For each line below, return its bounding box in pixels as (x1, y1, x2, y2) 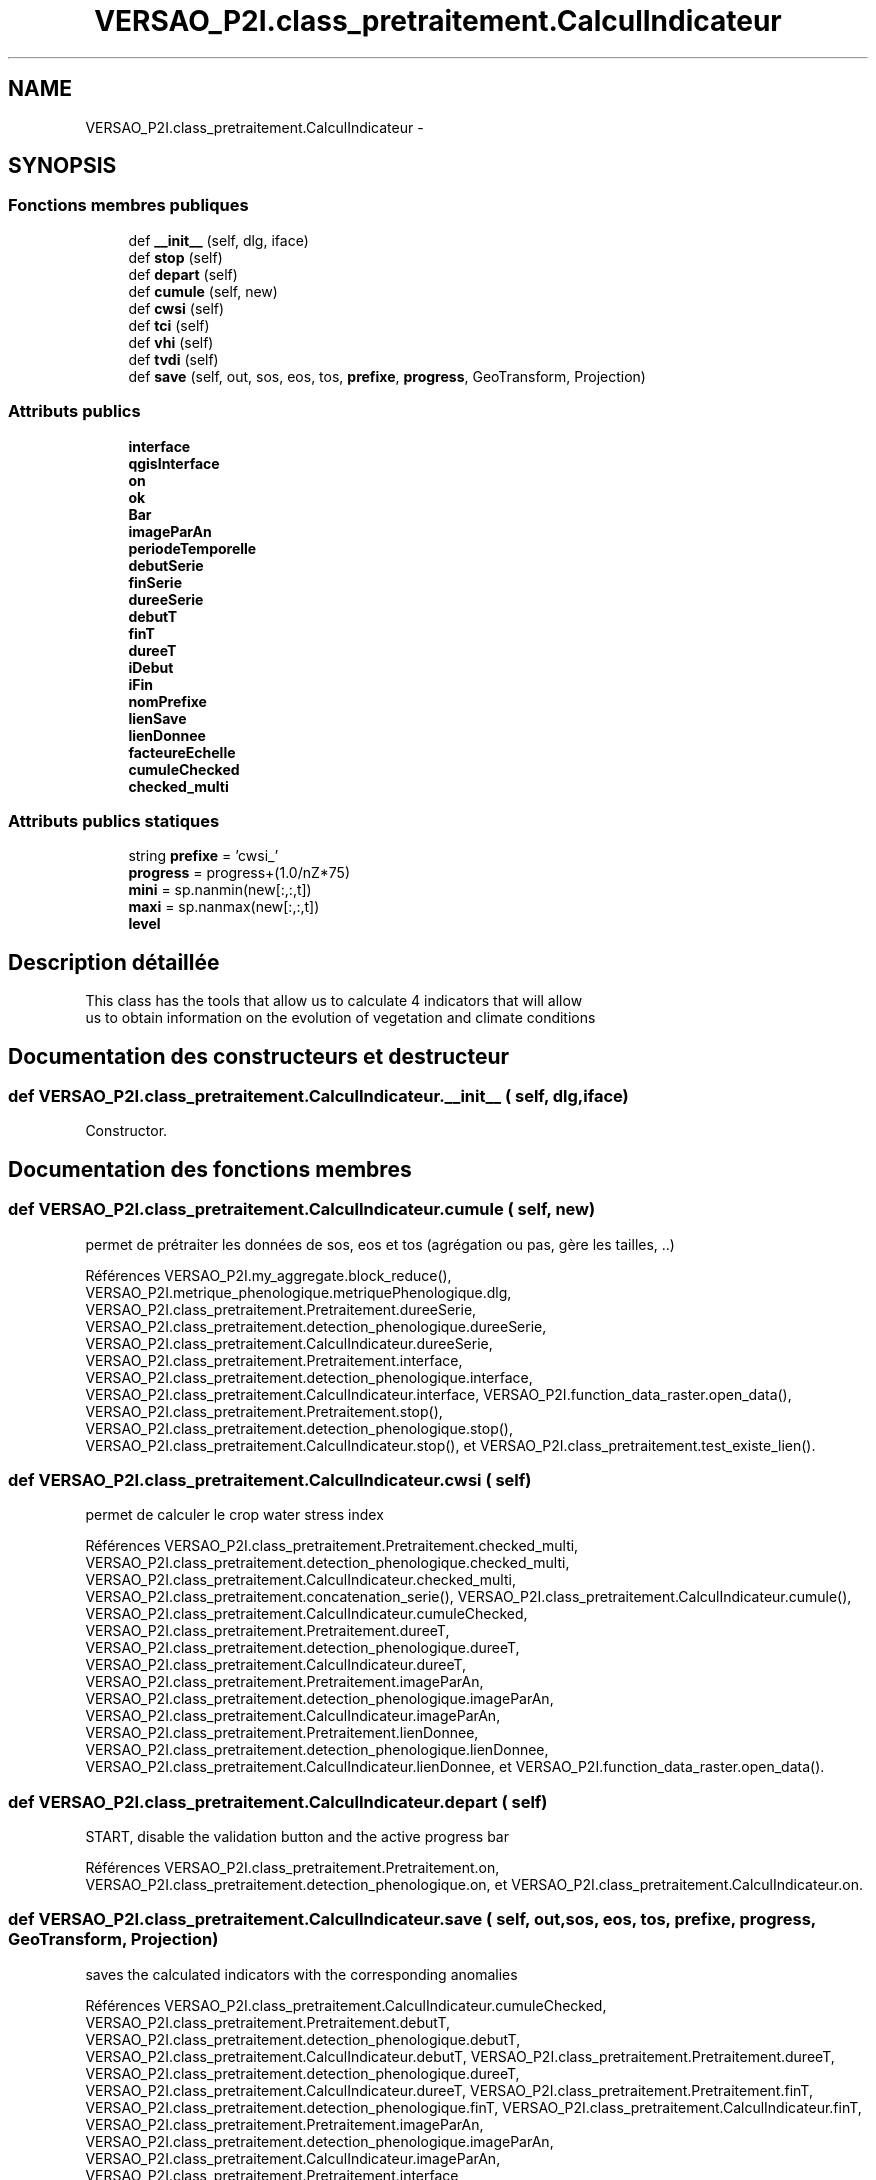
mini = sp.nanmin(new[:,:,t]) (128, 881, 312, 899)
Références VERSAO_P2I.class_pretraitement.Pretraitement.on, (85, 1859, 500, 1877)
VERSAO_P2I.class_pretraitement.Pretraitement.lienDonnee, (85, 1724, 479, 1742)
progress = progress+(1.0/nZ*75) (128, 864, 351, 882)
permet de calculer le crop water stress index (85, 1506, 384, 1524)
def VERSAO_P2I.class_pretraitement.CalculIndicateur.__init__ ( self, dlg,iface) (8, 1086, 629, 1106)
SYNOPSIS (8, 153, 117, 179)
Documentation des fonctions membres (8, 1156, 412, 1182)
